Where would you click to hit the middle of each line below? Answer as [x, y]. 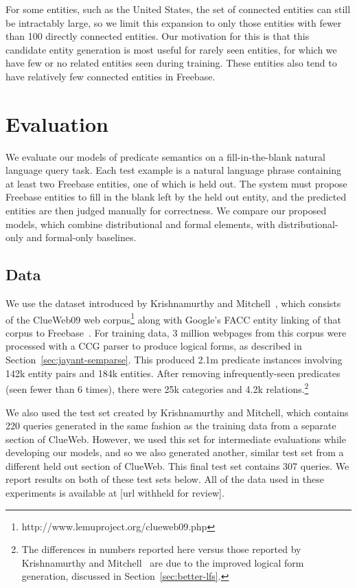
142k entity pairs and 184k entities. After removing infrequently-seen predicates [173, 373]
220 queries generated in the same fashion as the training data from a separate [171, 426]
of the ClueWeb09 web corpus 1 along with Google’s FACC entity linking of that [173, 318]
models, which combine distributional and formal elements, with [140, 224]
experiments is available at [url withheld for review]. [115, 493]
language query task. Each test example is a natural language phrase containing [174, 170]
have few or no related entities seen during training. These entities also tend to [171, 63]
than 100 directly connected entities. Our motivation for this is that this [158, 36]
